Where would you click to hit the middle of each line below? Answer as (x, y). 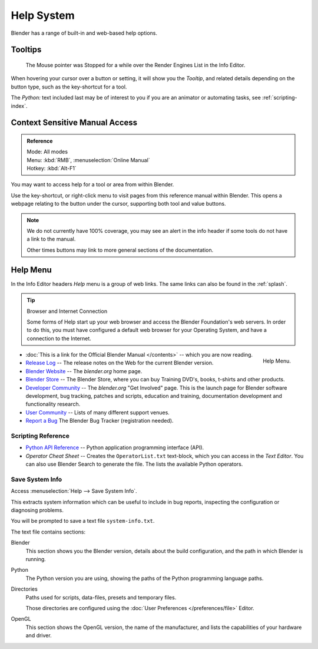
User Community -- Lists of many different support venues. (98, 412)
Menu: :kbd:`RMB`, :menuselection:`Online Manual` (88, 160)
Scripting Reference (40, 436)
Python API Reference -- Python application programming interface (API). (115, 447)
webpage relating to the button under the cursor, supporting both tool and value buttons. (118, 204)
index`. (19, 106)
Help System (43, 15)
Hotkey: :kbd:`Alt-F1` (52, 169)
